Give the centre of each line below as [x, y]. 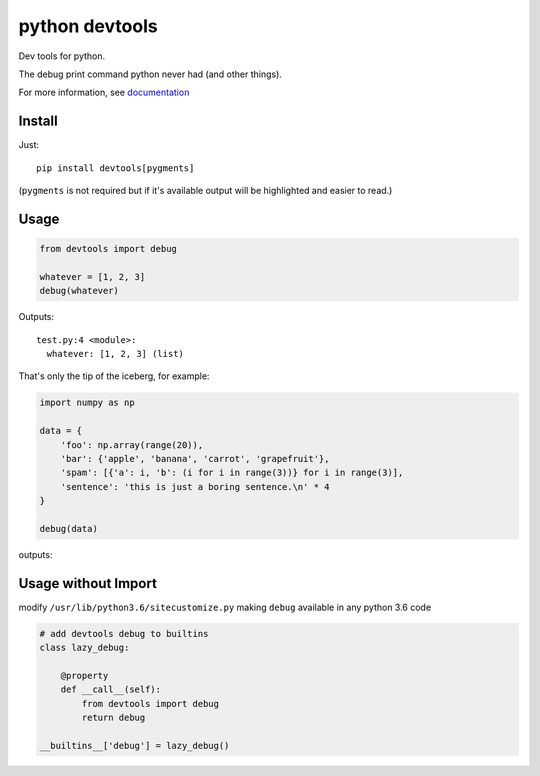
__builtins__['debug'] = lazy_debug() [134, 745]
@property [84, 675]
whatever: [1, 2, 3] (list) [115, 353]
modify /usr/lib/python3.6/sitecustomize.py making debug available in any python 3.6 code [225, 607]
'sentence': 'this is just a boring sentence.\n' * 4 [195, 486]
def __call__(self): [111, 689]
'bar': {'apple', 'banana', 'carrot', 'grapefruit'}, [195, 458]
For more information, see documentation [104, 92]
